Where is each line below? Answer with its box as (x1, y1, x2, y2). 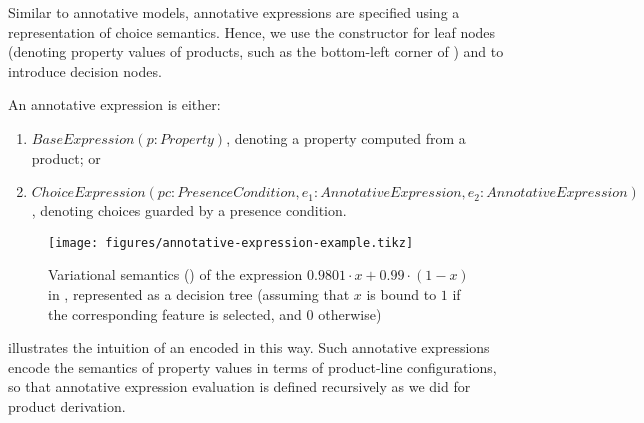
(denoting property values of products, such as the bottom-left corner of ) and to (8, 41, 504, 62)
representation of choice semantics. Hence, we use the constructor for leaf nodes (8, 21, 496, 42)
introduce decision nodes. (8, 60, 162, 81)
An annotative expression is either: (8, 94, 221, 115)
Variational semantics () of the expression (48, 264, 303, 285)
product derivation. (8, 395, 126, 416)
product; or (31, 147, 101, 168)
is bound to (366, 284, 437, 304)
